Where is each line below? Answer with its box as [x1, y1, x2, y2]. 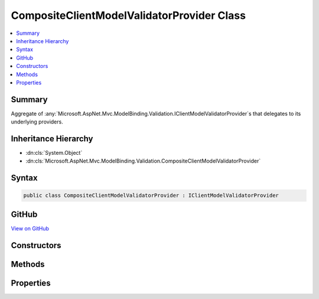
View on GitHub [11, 225, 50, 232]
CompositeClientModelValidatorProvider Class [11, 9, 246, 22]
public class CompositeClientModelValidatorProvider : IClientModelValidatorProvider [23, 192, 279, 199]
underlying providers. [11, 118, 63, 125]
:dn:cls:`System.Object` [25, 149, 83, 157]
